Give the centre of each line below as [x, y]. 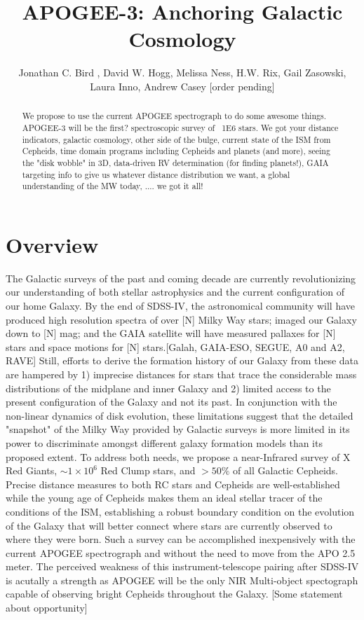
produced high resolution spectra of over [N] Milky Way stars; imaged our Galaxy [181, 319]
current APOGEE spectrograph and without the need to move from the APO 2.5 [181, 552]
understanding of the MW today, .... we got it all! [113, 186]
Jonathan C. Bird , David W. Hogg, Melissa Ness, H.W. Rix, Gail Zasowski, [182, 73]
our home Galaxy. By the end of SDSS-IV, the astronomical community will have [181, 306]
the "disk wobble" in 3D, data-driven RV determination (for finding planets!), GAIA [175, 162]
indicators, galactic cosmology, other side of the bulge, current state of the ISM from [176, 139]
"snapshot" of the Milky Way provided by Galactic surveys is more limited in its [178, 429]
